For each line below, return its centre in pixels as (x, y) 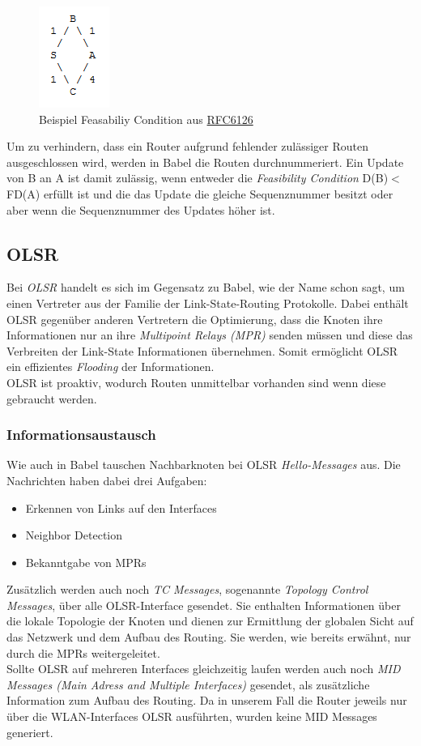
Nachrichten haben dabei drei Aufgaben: (107, 480)
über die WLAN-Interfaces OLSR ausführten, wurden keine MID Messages (192, 716)
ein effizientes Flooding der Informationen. (111, 367)
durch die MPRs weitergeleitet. (83, 652)
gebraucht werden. (52, 398)
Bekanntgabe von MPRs (86, 562)
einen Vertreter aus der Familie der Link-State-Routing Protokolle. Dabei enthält (208, 303)
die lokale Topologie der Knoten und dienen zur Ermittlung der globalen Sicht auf (210, 621)
